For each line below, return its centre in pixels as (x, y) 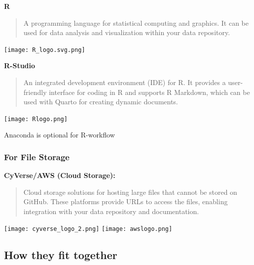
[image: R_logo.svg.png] (45, 50)
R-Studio (20, 66)
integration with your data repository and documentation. (111, 211)
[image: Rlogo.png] (36, 119)
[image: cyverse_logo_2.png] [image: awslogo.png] (88, 229)
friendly (35, 92)
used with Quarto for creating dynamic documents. (101, 102)
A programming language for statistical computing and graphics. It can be (136, 22)
